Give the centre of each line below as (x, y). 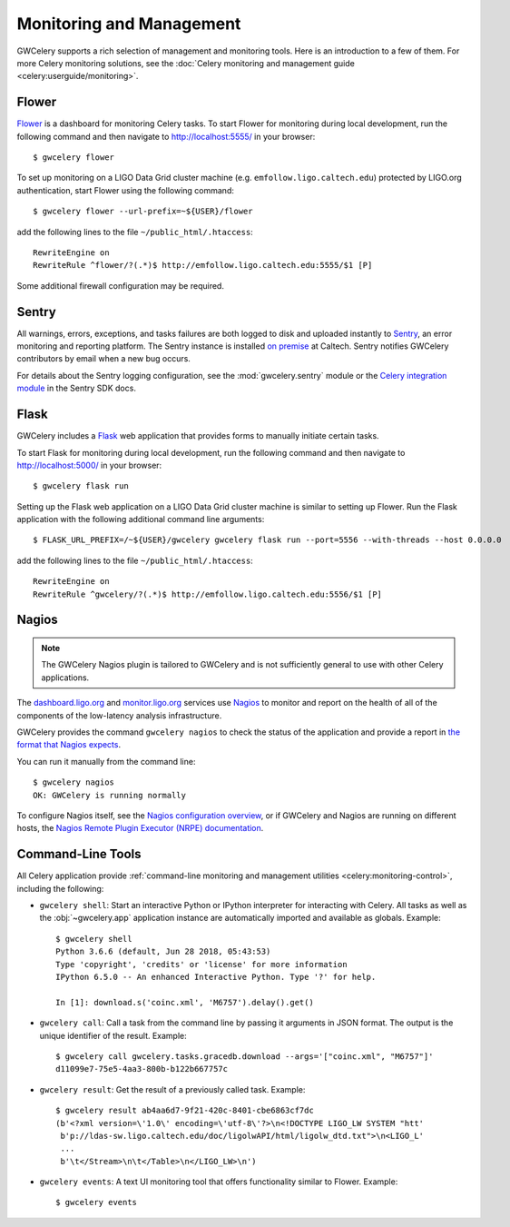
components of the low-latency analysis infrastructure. (119, 715)
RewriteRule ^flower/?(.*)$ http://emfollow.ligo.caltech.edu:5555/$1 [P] (203, 265)
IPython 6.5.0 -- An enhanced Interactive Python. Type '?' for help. (216, 977)
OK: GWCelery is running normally (109, 795)
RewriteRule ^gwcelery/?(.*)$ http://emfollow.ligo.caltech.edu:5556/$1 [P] (208, 594)
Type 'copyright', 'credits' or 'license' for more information (202, 964)
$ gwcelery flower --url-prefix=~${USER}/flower (143, 212)
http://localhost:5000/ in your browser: (89, 465)
